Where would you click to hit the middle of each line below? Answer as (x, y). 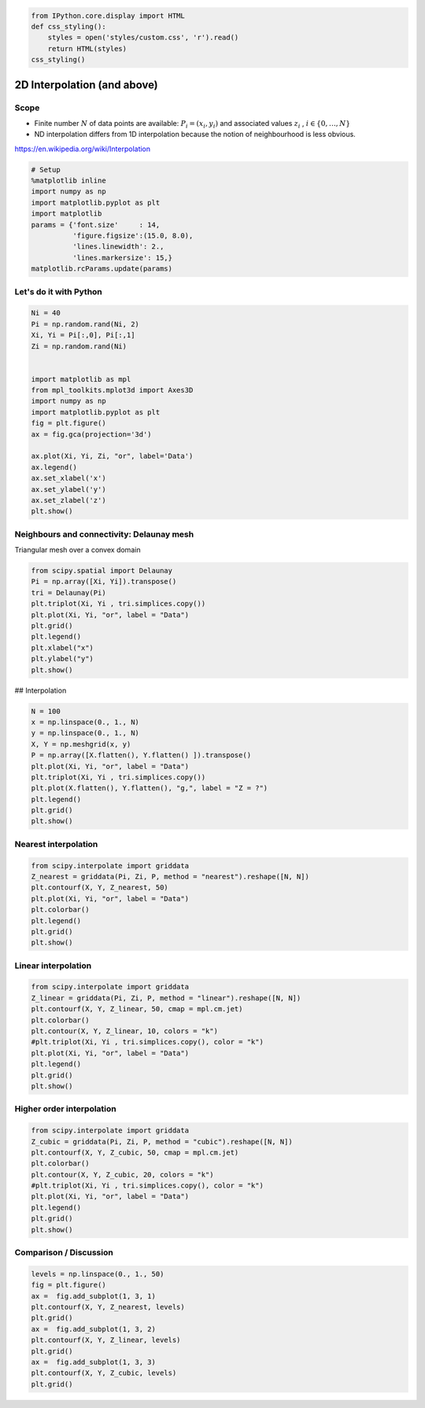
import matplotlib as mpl (81, 379)
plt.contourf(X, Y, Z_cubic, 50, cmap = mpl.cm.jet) (135, 1152)
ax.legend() (54, 467)
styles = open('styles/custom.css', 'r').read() (143, 38)
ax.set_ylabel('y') (68, 489)
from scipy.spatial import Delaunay (102, 571)
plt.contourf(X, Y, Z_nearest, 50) (100, 888)
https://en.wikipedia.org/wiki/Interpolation (83, 149)
